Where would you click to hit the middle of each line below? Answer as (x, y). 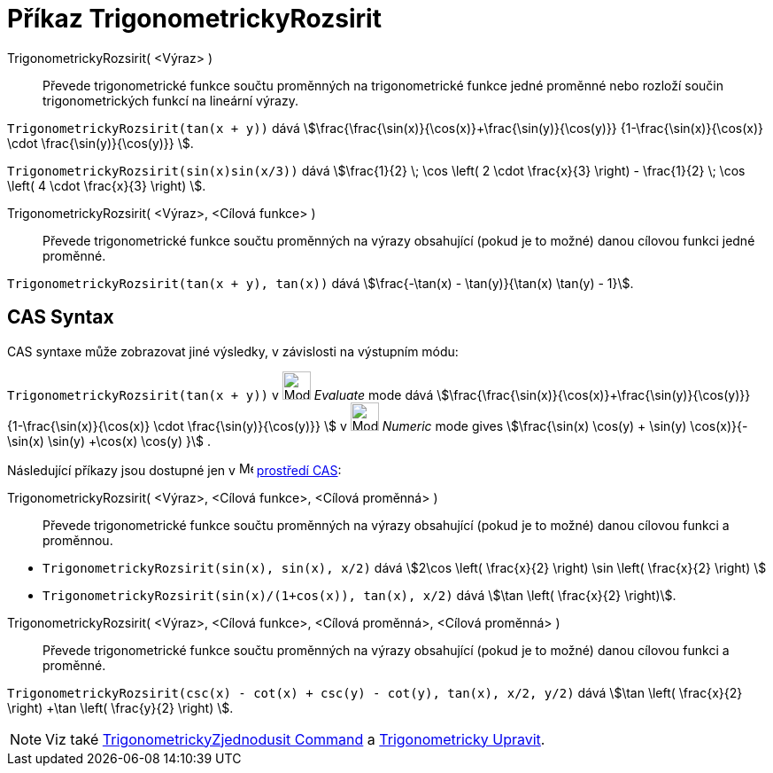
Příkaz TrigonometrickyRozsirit (194, 19)
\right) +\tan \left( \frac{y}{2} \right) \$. (120, 707)
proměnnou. (78, 540)
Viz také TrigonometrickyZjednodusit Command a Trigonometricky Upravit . (295, 739)
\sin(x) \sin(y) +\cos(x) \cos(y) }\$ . (109, 441)
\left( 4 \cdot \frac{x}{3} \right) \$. (107, 185)
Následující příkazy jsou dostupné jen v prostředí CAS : (174, 470)
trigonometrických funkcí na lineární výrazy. (171, 100)
